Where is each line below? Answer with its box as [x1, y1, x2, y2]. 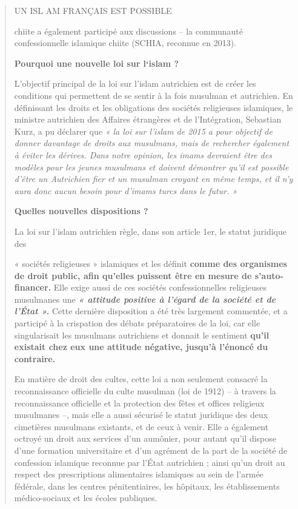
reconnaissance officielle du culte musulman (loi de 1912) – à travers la [14, 385, 276, 397]
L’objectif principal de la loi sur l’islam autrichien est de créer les [14, 77, 256, 90]
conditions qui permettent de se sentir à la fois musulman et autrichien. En [14, 89, 293, 101]
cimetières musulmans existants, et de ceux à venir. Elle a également [14, 420, 269, 433]
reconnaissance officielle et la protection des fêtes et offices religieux [14, 396, 265, 409]
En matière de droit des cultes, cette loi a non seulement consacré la [14, 372, 268, 385]
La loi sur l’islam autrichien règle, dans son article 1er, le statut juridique [14, 224, 287, 237]
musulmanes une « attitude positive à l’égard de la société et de [14, 292, 276, 305]
